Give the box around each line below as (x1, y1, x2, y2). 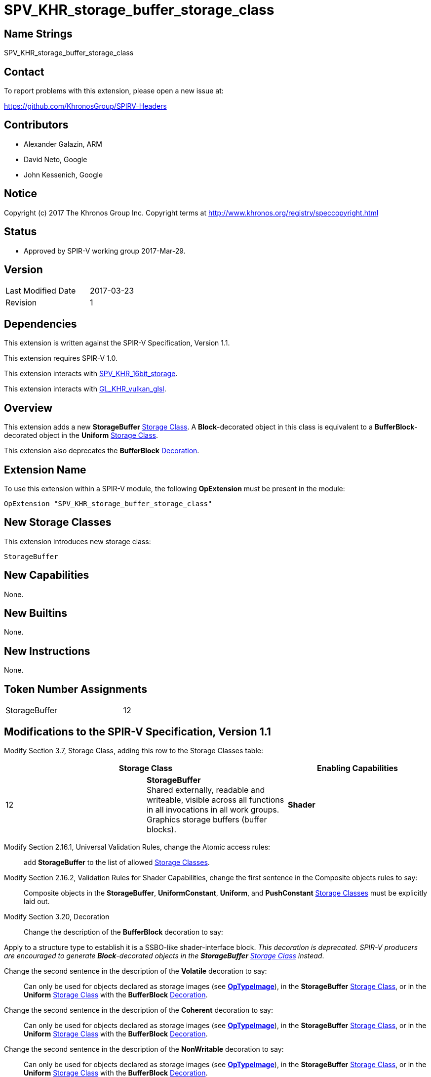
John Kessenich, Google (24, 170, 103, 179)
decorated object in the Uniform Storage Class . (4, 431, 158, 440)
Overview (4, 401, 53, 414)
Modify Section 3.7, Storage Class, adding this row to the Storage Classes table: (4, 746, 264, 755)
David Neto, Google (24, 155, 87, 164)
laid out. (24, 897, 50, 905)
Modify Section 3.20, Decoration (4, 912, 110, 921)
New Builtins (4, 607, 67, 620)
